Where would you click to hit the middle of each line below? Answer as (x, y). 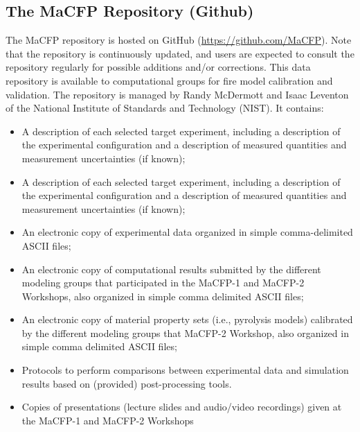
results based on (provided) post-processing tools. (127, 383)
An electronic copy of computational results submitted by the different (171, 269)
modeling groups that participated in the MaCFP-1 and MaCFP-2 (163, 283)
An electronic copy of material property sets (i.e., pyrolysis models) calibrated (187, 319)
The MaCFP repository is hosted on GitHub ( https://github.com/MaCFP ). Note (179, 40)
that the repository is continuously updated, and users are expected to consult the (180, 53)
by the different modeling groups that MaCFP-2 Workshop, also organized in (185, 332)
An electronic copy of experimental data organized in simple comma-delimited (187, 232)
